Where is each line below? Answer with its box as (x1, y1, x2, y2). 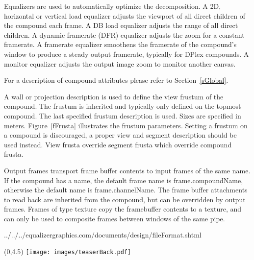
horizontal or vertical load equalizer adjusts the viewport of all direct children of (4, 10, 246, 21)
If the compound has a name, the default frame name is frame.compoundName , (4, 175, 243, 185)
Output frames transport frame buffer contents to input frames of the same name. (4, 165, 251, 175)
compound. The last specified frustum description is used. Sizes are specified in (4, 110, 241, 120)
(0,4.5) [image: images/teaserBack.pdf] (4, 246, 131, 257)
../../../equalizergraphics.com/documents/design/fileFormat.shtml (4, 230, 202, 240)
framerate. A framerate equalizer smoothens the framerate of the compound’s (4, 39, 237, 49)
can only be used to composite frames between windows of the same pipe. (4, 213, 225, 223)
